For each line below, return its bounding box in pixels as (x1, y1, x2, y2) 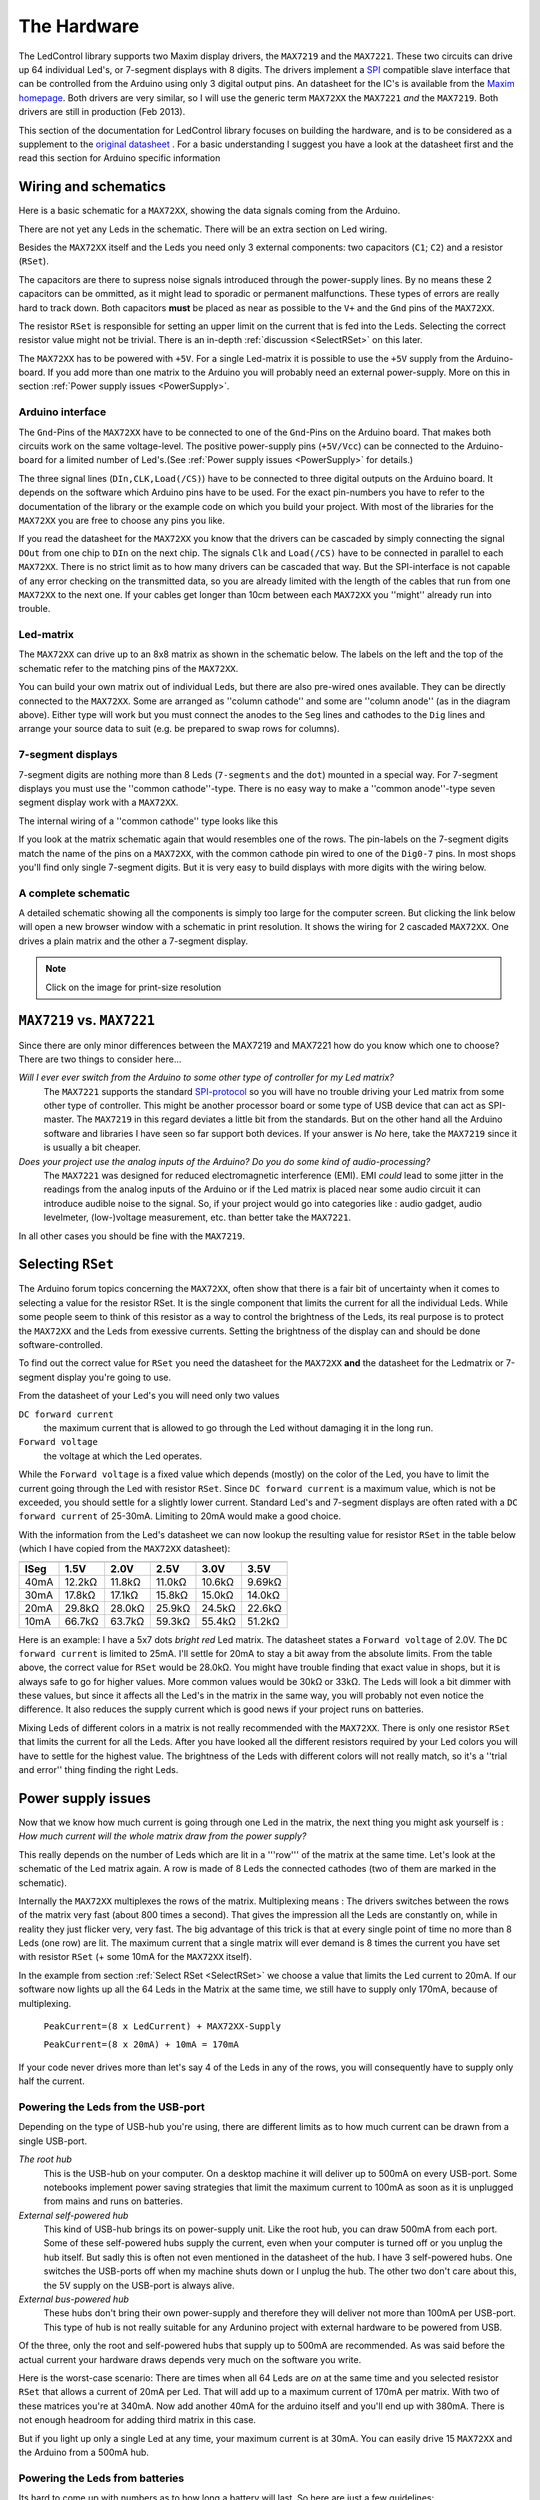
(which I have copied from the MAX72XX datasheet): (18, 1543, 231, 1555)
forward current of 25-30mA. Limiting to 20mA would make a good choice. (18, 1510, 342, 1522)
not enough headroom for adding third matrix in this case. (18, 2414, 257, 2426)
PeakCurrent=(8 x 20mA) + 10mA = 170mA (43, 2039, 239, 2050)
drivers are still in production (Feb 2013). (18, 106, 186, 118)
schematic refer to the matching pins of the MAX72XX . (18, 662, 239, 674)
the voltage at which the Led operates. (43, 1450, 203, 1462)
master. (43, 1113, 75, 1125)
